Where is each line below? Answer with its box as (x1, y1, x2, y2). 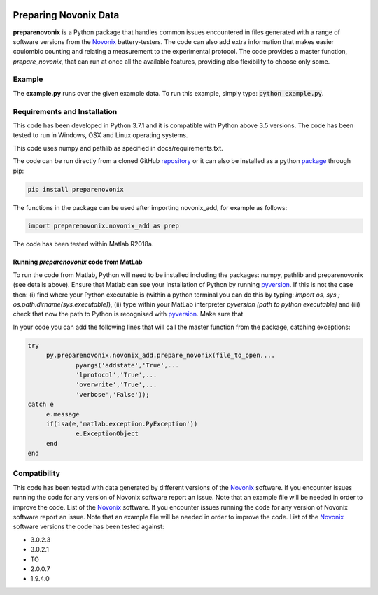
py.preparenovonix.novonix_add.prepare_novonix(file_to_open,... (45, 351, 276, 360)
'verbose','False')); (76, 391, 150, 398)
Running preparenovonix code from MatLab (13, 258, 143, 266)
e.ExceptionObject (76, 430, 139, 437)
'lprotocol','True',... (76, 371, 157, 379)
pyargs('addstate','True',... (76, 361, 180, 369)
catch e (27, 400, 54, 409)
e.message (45, 410, 80, 418)
